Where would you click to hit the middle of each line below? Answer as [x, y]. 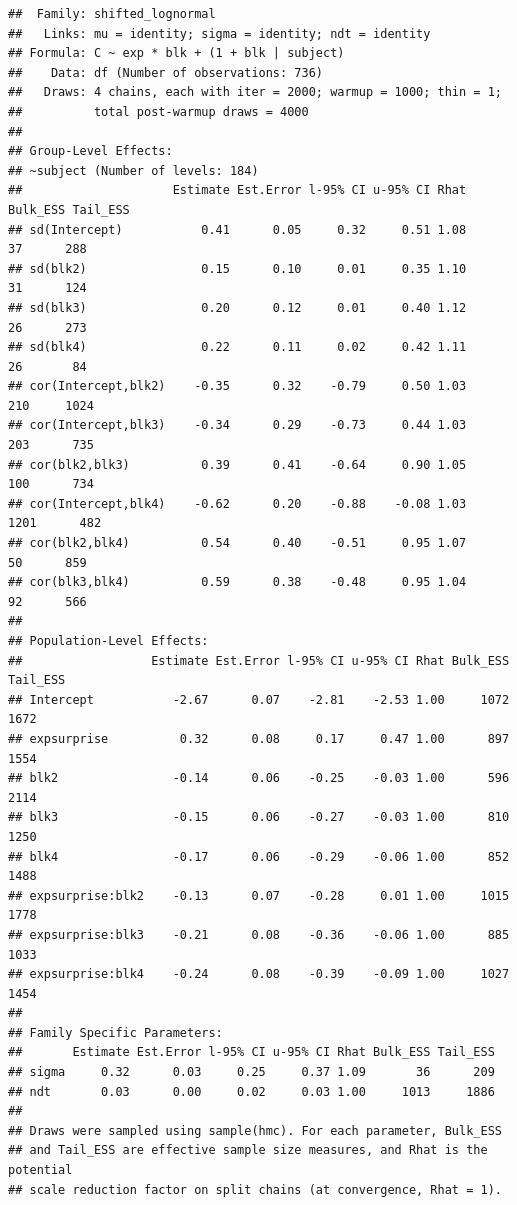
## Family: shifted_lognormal [112, 14]
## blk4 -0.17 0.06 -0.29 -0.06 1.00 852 [259, 856]
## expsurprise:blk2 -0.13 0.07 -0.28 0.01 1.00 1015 [259, 895]
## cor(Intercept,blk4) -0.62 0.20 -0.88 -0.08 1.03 [237, 503]
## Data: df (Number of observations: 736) [165, 72]
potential [40, 1170]
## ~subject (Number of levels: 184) [133, 170]
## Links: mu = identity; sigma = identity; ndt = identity [219, 33]
